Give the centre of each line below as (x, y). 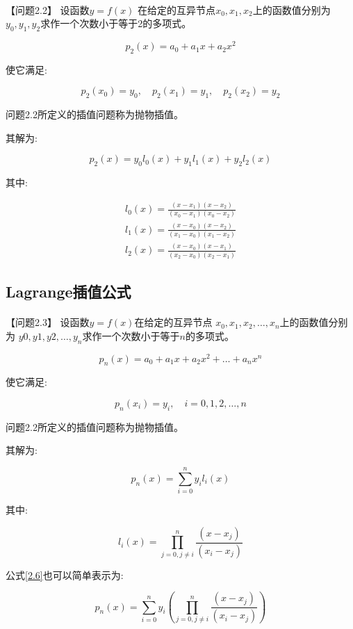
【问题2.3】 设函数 (48, 322)
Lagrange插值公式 (68, 292)
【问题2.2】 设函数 (48, 9)
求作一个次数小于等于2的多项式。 (116, 23)
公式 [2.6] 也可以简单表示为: (65, 574)
